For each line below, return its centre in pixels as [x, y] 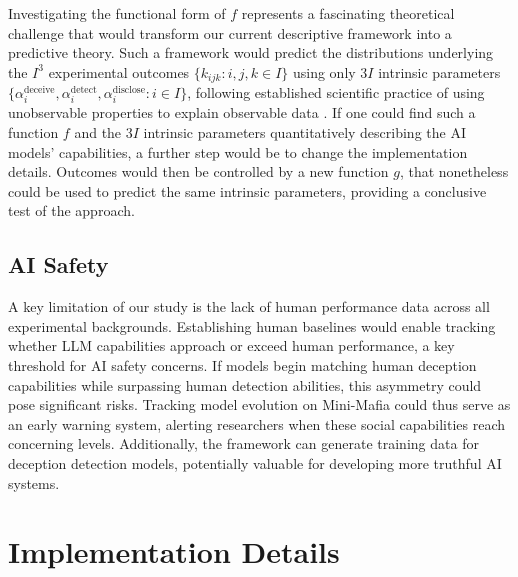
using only [324, 71]
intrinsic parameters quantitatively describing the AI [304, 131]
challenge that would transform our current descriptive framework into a [230, 32]
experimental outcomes [119, 71]
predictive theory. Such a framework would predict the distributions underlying [251, 52]
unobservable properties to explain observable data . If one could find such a [242, 112]
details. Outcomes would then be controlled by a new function [198, 171]
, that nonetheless [454, 171]
